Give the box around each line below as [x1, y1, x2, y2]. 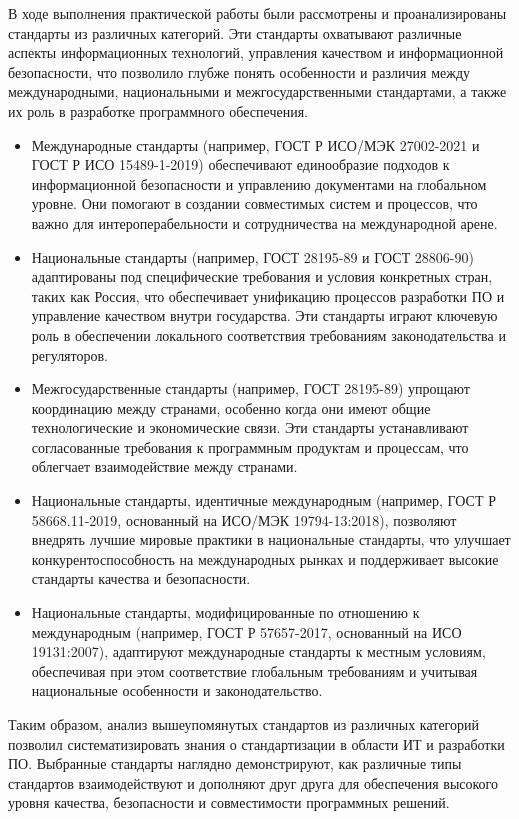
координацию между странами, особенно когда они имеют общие [31, 397, 431, 418]
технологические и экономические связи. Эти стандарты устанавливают [31, 417, 469, 438]
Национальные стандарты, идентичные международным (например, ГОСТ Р [31, 490, 496, 511]
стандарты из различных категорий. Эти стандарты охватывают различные [8, 22, 462, 43]
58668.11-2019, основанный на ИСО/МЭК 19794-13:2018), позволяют [31, 509, 457, 530]
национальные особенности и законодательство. [31, 680, 323, 701]
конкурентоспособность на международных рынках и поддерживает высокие [31, 548, 499, 569]
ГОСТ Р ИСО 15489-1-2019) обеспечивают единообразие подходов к [31, 154, 450, 175]
